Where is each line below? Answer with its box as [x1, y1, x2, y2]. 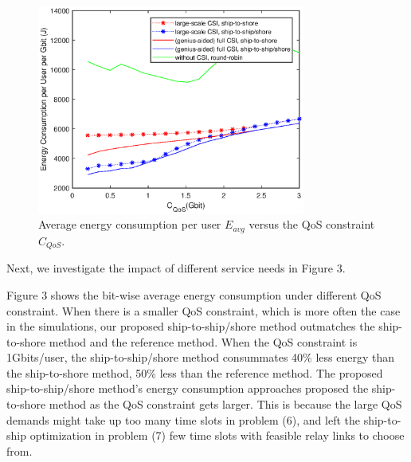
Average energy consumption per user [38, 216, 221, 233]
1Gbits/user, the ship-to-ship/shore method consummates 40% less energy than [6, 349, 394, 366]
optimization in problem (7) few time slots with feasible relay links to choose [29, 427, 405, 444]
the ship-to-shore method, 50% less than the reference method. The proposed [6, 364, 383, 381]
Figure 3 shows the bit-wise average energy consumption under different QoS [6, 286, 382, 303]
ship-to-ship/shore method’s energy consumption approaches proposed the [6, 380, 369, 397]
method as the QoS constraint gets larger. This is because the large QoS [49, 396, 402, 413]
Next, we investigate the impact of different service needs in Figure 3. [6, 260, 346, 276]
